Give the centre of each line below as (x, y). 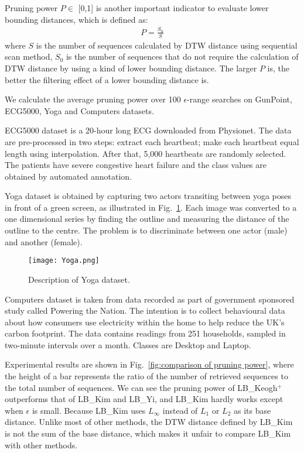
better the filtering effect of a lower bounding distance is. (107, 79)
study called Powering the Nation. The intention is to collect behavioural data (145, 310)
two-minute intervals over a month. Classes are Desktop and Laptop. (128, 344)
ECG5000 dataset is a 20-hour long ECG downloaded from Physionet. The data (148, 130)
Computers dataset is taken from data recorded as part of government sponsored (150, 299)
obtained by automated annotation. (69, 176)
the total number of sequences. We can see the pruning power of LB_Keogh (141, 387)
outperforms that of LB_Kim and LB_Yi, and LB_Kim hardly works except (144, 399)
